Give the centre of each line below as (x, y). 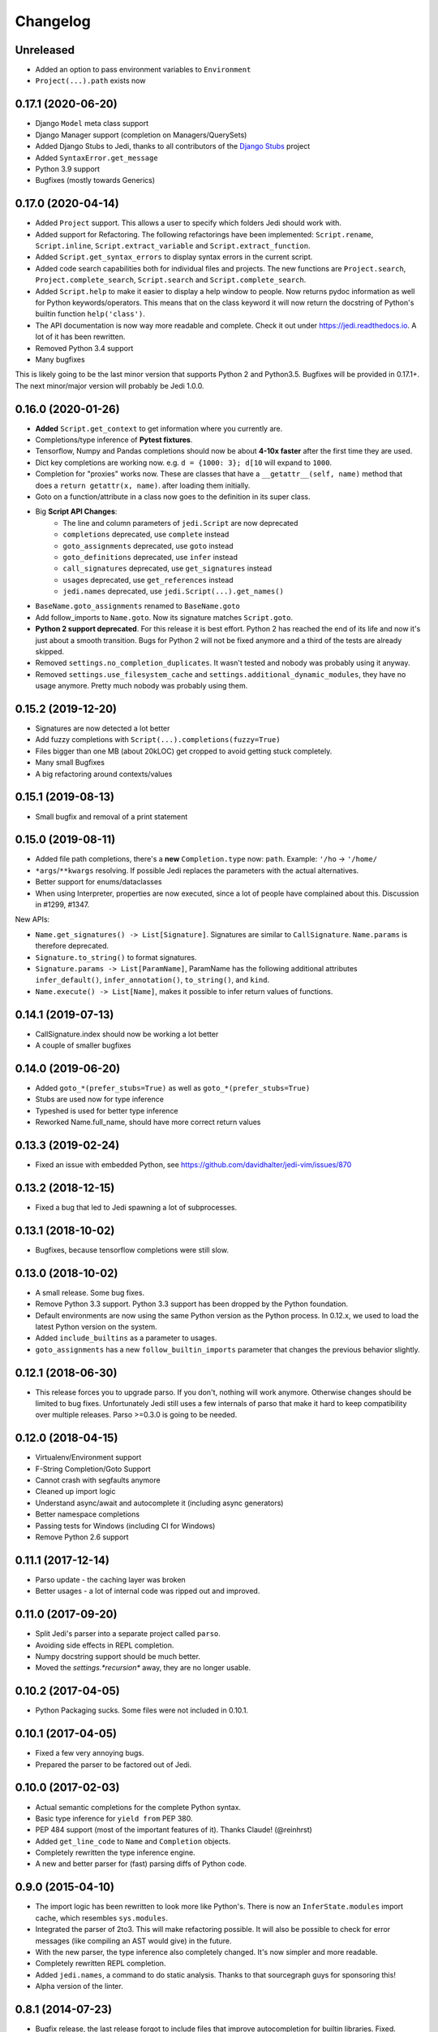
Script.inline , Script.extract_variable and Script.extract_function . (173, 245)
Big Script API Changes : (76, 511)
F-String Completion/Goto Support (93, 1469)
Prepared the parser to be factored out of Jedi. (114, 1765)
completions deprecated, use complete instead (146, 534)
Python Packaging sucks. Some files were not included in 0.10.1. (142, 1710)
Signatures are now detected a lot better (103, 728)
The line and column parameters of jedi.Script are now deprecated (180, 523)
